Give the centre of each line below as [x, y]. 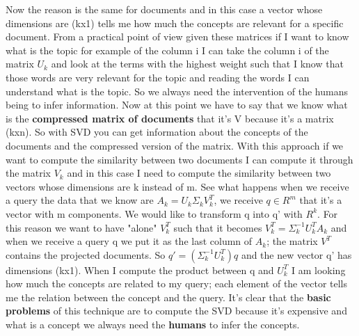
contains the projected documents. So [86, 254]
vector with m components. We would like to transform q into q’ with [154, 213]
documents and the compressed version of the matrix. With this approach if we [175, 145]
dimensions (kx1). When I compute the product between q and [140, 270]
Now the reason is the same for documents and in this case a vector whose [164, 9]
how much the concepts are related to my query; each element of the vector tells [176, 283]
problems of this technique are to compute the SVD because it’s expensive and [176, 311]
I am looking [318, 270]
